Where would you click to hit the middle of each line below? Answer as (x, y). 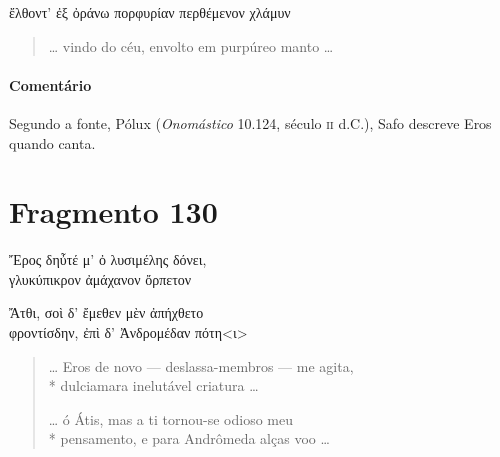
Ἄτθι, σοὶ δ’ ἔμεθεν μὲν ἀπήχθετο (106, 312)
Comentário (50, 84)
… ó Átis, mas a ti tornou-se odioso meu (170, 418)
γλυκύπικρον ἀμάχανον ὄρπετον (100, 278)
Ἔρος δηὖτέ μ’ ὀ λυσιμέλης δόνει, (108, 259)
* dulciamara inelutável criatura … (153, 385)
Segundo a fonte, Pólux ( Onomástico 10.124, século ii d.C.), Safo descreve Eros (250, 122)
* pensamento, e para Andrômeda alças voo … (189, 438)
